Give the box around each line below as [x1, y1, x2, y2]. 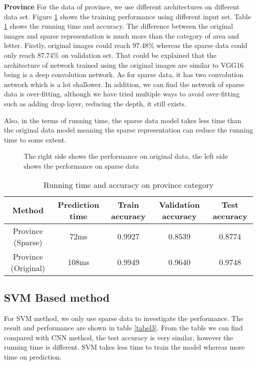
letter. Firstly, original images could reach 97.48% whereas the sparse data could [4, 40, 248, 50]
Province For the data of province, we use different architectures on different [4, 1, 240, 11]
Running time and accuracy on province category [43, 179, 214, 190]
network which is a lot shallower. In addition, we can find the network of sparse [4, 79, 245, 89]
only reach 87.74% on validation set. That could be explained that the [4, 49, 216, 60]
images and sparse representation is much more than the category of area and [4, 30, 239, 41]
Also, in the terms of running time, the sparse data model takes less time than [4, 115, 242, 125]
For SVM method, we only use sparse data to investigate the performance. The [4, 313, 244, 323]
